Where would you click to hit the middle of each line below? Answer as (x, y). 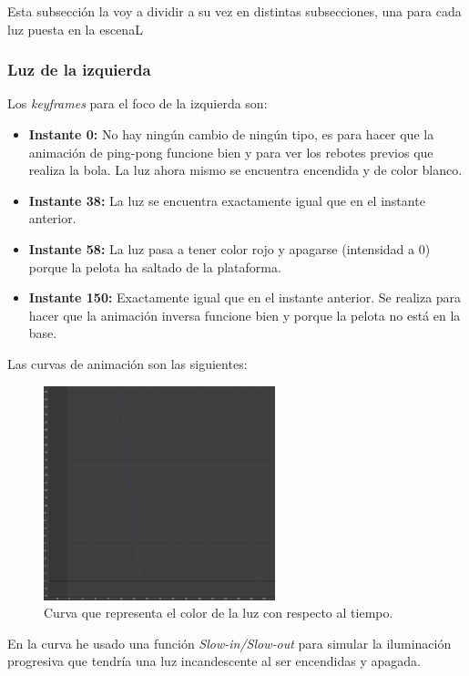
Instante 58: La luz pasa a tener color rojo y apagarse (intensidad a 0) (229, 248)
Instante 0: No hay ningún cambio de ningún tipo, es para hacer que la (231, 134)
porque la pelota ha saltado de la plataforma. (155, 266)
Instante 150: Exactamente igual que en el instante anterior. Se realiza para (245, 297)
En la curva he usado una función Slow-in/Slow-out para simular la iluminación (229, 643)
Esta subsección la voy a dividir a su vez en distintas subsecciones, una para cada (234, 11)
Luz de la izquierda (79, 70)
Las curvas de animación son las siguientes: (127, 363)
